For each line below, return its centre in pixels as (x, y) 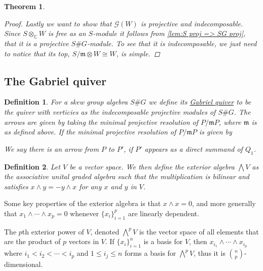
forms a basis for (150, 253)
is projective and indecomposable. (192, 23)
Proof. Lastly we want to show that (58, 23)
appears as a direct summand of (194, 148)
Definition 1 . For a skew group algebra (66, 102)
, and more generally (224, 203)
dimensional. (24, 264)
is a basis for (163, 241)
